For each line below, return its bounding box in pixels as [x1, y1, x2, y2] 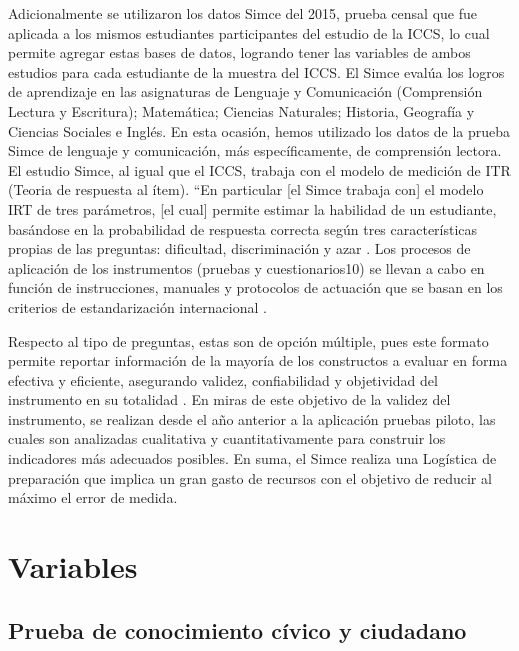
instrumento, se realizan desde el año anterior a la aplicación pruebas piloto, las [8, 408, 496, 429]
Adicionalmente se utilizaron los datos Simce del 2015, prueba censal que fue [8, 3, 477, 23]
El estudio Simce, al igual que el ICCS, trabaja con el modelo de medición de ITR [8, 159, 511, 180]
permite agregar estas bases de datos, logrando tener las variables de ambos [8, 42, 471, 63]
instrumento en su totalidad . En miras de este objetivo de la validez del [8, 389, 451, 410]
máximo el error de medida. [8, 487, 178, 508]
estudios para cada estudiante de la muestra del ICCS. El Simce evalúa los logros [8, 61, 505, 82]
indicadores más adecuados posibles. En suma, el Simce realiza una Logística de [8, 448, 497, 469]
